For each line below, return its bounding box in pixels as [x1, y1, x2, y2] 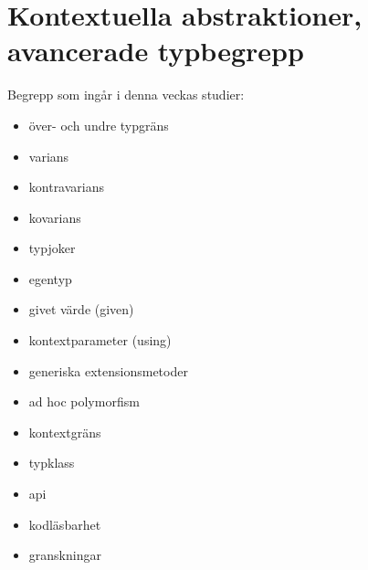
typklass [28, 453, 75, 472]
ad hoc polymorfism [28, 392, 140, 411]
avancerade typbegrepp [7, 32, 304, 69]
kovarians [28, 207, 81, 227]
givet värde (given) [28, 300, 134, 319]
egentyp [28, 269, 72, 288]
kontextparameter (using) [28, 331, 172, 350]
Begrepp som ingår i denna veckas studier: [7, 85, 245, 104]
